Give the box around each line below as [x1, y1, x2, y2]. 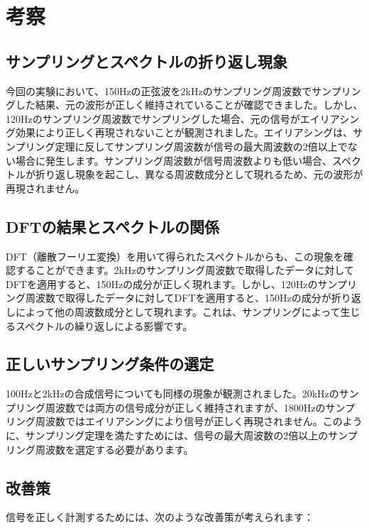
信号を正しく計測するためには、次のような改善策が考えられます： [6, 510, 314, 524]
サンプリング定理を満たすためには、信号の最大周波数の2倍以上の [25, 428, 329, 443]
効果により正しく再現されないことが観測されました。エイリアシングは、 [15, 125, 353, 140]
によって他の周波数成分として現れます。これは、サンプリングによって [15, 304, 341, 319]
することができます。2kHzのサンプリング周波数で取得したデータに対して [15, 263, 354, 277]
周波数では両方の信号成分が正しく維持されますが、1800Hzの [45, 400, 326, 414]
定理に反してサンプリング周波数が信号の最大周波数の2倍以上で [55, 138, 348, 153]
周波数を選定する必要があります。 [35, 441, 194, 456]
